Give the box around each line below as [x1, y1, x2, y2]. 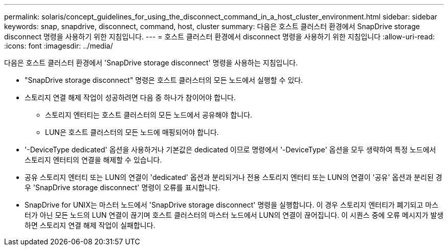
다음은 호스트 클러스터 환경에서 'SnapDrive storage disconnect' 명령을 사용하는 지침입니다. [4, 58, 298, 67]
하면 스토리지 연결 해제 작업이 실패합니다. [25, 221, 155, 230]
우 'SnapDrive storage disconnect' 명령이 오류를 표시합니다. [25, 183, 220, 192]
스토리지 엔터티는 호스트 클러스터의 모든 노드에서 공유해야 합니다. [45, 110, 253, 119]
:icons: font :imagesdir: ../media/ [4, 41, 113, 50]
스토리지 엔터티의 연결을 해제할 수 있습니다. [25, 155, 162, 164]
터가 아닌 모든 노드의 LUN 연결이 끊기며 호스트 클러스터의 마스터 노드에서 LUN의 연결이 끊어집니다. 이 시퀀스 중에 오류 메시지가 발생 [25, 211, 444, 219]
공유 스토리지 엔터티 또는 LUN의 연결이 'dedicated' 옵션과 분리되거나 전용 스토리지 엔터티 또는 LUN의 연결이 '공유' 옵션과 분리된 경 [25, 173, 442, 181]
